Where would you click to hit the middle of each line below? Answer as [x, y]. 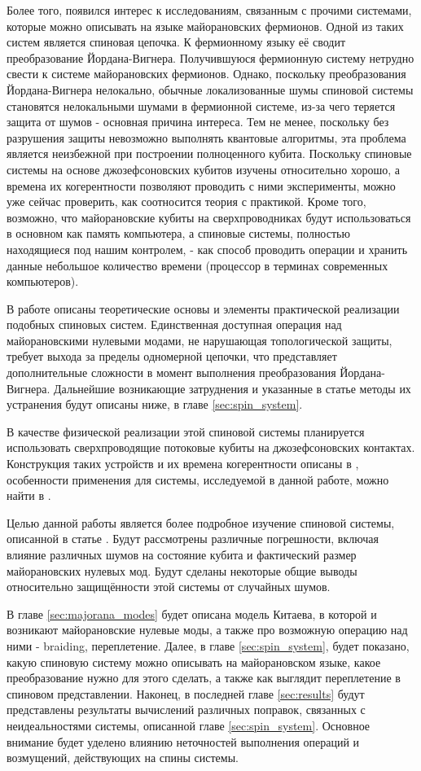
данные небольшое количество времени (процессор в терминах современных [197, 265]
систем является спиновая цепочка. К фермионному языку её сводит [176, 42]
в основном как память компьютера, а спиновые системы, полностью [178, 233]
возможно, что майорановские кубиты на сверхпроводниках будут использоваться [209, 217]
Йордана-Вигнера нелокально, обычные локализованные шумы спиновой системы [210, 89]
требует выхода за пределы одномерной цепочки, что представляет [172, 356]
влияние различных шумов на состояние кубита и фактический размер [182, 554]
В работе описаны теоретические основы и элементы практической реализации [203, 308]
